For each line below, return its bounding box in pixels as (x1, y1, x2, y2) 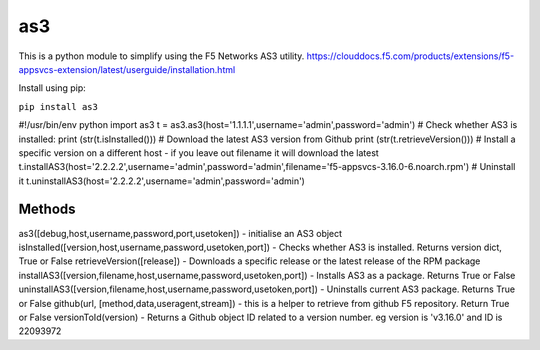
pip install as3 (18, 101, 99, 112)
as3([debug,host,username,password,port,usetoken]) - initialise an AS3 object (18, 227, 343, 239)
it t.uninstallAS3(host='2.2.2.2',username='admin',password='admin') (18, 175, 305, 187)
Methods (18, 201, 76, 218)
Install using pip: (18, 82, 87, 94)
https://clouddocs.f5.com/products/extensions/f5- (306, 50, 515, 62)
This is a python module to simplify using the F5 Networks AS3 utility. (18, 50, 305, 62)
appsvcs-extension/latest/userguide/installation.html (18, 63, 236, 75)
